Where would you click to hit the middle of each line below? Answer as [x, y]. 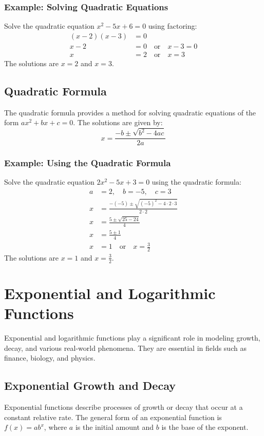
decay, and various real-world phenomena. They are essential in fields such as [125, 348]
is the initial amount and [115, 427]
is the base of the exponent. [205, 427]
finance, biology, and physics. [50, 358]
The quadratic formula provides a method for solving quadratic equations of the [130, 112]
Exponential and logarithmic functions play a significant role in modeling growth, [132, 338]
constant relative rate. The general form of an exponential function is [113, 417]
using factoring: [173, 26]
